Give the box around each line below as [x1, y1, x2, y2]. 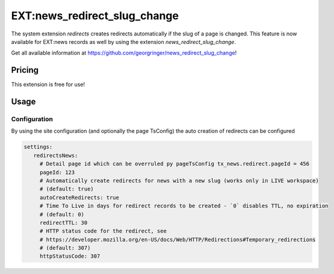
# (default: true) [39, 186, 94, 192]
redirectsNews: [33, 152, 78, 159]
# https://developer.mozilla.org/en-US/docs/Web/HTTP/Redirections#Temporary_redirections [39, 236, 316, 243]
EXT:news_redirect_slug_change [11, 9, 179, 22]
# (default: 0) [39, 211, 84, 218]
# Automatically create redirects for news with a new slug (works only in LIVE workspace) [39, 177, 319, 184]
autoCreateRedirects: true [39, 194, 120, 201]
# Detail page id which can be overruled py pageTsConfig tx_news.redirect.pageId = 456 [39, 160, 310, 168]
